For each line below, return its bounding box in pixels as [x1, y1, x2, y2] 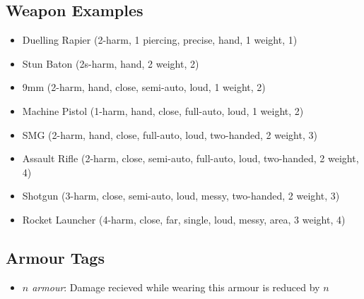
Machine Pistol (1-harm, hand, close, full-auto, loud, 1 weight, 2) [22, 103, 304, 118]
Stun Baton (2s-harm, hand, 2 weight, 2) [22, 56, 199, 71]
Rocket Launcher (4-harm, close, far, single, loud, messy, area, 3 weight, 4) [22, 212, 346, 226]
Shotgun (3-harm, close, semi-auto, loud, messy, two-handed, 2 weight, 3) [22, 188, 340, 203]
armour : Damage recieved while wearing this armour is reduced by [32, 279, 320, 294]
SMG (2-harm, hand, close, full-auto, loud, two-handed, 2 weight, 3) [22, 127, 317, 142]
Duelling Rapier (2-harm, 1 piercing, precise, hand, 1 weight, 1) [22, 32, 298, 47]
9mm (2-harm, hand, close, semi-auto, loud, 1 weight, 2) [22, 80, 266, 94]
